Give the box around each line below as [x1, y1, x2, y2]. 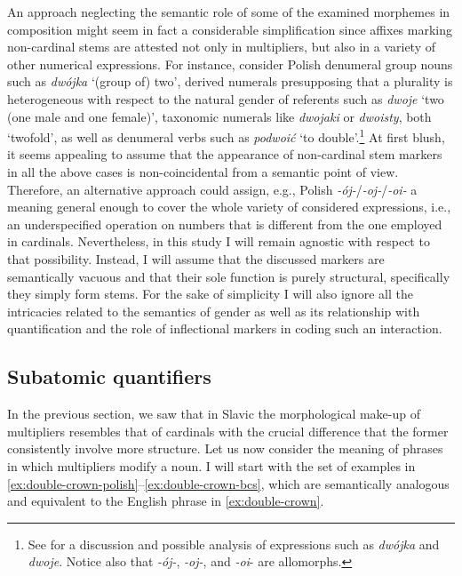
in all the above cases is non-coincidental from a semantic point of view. [7, 163, 399, 180]
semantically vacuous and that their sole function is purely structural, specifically [7, 267, 450, 285]
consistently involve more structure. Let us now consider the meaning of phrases [7, 439, 443, 458]
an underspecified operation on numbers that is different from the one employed [7, 214, 442, 233]
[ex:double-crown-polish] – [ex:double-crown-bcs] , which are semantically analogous [7, 474, 450, 492]
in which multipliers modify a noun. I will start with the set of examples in [7, 456, 416, 475]
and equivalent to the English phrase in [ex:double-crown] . [7, 492, 324, 510]
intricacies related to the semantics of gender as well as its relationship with [7, 301, 420, 320]
